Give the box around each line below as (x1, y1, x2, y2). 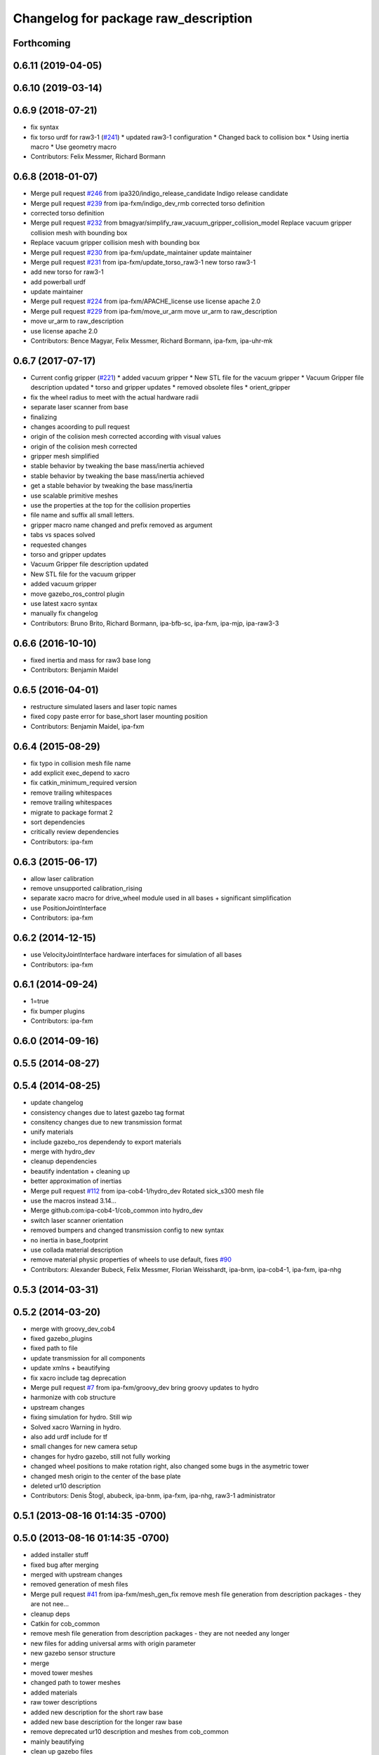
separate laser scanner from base (30, 403, 129, 411)
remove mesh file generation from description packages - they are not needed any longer (30, 1629, 291, 1638)
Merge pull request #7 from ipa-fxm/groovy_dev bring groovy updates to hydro (30, 1384, 259, 1392)
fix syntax (30, 123, 59, 131)
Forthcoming (13, 37, 71, 49)
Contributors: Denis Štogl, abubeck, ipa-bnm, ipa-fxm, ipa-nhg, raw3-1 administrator (30, 1492, 276, 1500)
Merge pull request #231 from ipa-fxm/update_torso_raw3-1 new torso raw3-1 (30, 258, 256, 266)
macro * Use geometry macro (30, 143, 117, 151)
